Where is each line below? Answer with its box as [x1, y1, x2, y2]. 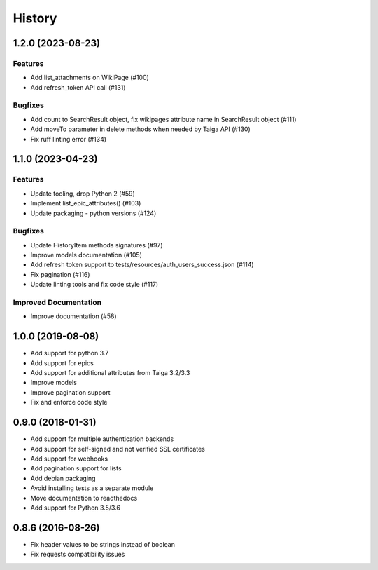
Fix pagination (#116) [30, 270, 90, 278]
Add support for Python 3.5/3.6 [30, 503, 121, 512]
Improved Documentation [13, 298, 102, 308]
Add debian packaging [30, 474, 96, 482]
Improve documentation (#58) [30, 312, 117, 320]
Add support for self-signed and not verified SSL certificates [30, 445, 206, 453]
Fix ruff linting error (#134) [30, 135, 107, 143]
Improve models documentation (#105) [30, 251, 143, 259]
